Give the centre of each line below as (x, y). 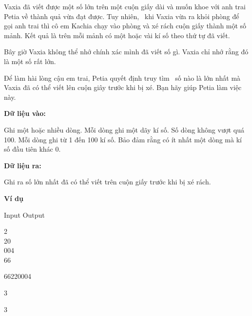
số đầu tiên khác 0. (32, 149)
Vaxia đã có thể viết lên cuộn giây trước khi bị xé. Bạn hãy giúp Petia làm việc (123, 87)
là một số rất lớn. (30, 61)
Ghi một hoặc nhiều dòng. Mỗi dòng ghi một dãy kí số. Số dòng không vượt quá (124, 129)
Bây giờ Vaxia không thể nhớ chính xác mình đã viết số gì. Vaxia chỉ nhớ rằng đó (126, 52)
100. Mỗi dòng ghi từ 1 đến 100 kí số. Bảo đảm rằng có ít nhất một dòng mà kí (123, 139)
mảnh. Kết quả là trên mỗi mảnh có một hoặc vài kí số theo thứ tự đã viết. (117, 35)
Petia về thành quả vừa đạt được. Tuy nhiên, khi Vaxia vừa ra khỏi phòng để (122, 16)
